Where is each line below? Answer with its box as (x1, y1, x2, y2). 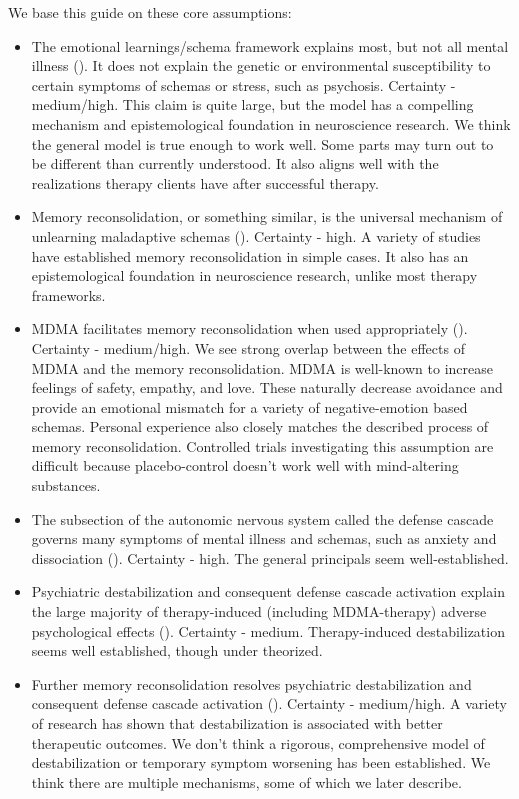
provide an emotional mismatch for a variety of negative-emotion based (31, 396, 468, 417)
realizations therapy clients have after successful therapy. (31, 172, 379, 193)
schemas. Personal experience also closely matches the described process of (31, 416, 489, 437)
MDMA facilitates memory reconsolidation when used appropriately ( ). (31, 318, 468, 339)
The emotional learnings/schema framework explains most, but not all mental (31, 35, 509, 56)
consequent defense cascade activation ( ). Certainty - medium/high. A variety (31, 693, 507, 714)
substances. (31, 475, 101, 496)
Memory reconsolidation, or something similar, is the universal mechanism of (31, 206, 503, 227)
